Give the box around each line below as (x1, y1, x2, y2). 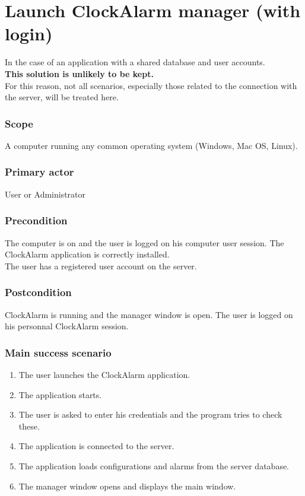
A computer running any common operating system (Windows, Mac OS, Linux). (5, 139, 298, 151)
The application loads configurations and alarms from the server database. (18, 459, 290, 472)
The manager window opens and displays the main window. (18, 479, 236, 492)
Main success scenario (5, 345, 112, 360)
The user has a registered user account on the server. (5, 259, 197, 272)
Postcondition (5, 285, 72, 300)
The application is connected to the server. (18, 440, 174, 452)
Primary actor (5, 164, 74, 179)
